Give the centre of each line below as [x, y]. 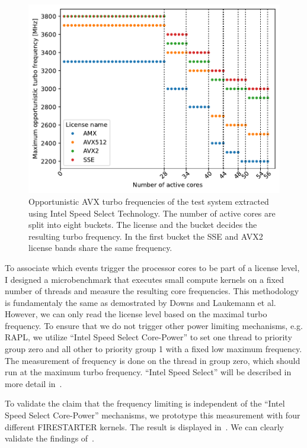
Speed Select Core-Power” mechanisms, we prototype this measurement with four [153, 415]
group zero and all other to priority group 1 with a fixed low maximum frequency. [153, 349]
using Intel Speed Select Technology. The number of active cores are [152, 213]
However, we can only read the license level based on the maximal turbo [136, 314]
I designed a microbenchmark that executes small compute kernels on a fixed [144, 279]
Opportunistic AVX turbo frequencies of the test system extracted [149, 201]
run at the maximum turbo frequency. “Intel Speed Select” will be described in [148, 372]
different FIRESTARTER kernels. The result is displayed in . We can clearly [145, 426]
